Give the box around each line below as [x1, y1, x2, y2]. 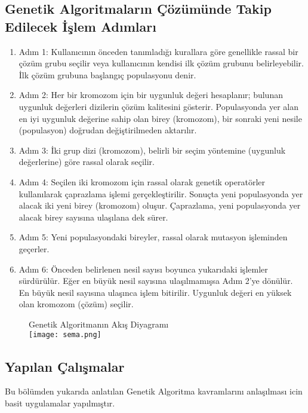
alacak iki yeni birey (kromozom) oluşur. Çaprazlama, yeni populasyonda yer [19, 199, 301, 212]
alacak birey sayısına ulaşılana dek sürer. [19, 210, 168, 223]
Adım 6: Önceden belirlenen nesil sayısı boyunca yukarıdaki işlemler [19, 262, 268, 275]
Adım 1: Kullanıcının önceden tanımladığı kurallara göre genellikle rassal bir [19, 45, 298, 57]
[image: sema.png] [29, 331, 101, 339]
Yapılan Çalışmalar [5, 357, 125, 375]
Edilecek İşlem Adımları [5, 17, 156, 35]
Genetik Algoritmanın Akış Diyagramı [29, 317, 169, 330]
